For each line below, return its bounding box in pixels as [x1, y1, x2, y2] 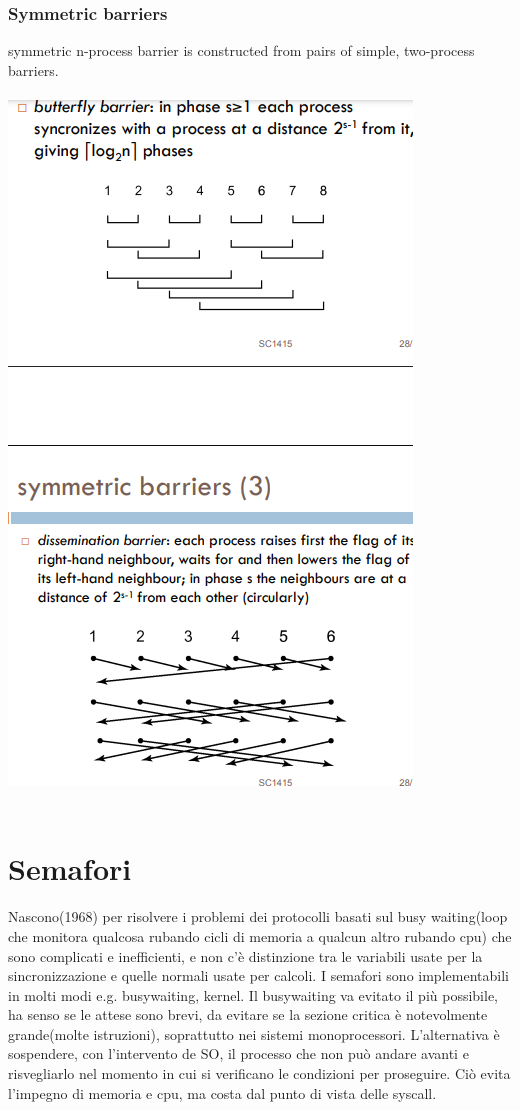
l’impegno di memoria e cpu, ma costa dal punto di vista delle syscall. [8, 1082, 437, 1103]
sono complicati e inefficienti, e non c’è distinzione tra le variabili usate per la [8, 945, 483, 966]
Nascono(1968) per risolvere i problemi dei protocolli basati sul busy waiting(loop [8, 906, 508, 927]
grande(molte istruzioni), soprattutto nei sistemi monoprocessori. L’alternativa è [8, 1023, 500, 1044]
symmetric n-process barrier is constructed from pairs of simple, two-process [8, 40, 475, 61]
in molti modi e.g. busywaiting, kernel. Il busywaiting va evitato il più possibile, [8, 984, 498, 1005]
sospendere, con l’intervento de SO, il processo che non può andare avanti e [8, 1043, 469, 1064]
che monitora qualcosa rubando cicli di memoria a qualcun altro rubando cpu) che [8, 925, 512, 946]
